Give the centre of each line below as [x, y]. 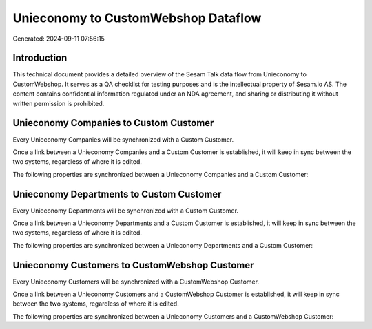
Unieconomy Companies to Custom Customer [113, 123]
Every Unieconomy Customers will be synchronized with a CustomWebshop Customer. [136, 282]
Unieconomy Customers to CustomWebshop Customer [133, 265]
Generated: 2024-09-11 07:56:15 [59, 39]
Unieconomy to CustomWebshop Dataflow [137, 18]
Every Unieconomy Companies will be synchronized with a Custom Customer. [123, 139]
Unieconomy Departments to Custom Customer [117, 194]
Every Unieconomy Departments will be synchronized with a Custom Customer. [126, 211]
